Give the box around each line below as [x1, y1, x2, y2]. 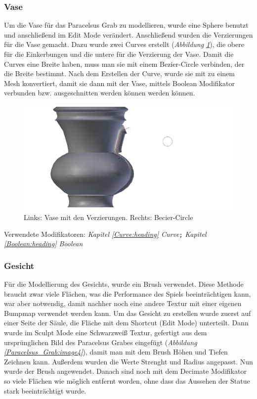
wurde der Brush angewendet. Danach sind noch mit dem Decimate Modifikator [4, 366, 247, 376]
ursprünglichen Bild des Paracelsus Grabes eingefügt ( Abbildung [4, 337, 197, 347]
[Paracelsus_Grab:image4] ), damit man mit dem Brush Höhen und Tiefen [4, 347, 228, 357]
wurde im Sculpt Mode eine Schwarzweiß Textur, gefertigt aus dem [4, 327, 207, 338]
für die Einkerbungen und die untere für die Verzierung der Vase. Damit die [4, 49, 234, 59]
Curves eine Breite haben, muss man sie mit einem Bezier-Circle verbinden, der [4, 58, 245, 69]
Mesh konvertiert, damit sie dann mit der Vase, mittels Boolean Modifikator [4, 78, 235, 88]
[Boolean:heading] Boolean [4, 238, 83, 249]
